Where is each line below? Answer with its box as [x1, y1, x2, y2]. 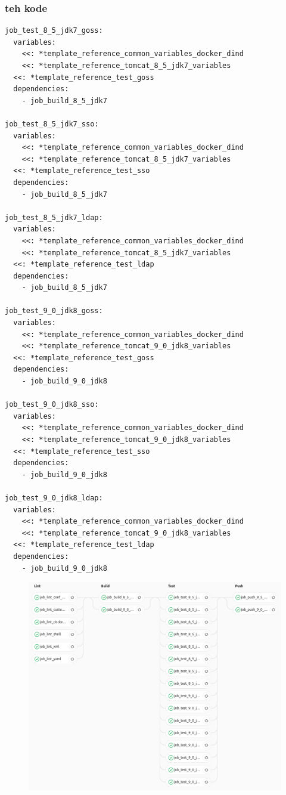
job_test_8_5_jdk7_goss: [5, 26, 103, 35]
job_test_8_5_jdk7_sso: [5, 119, 99, 128]
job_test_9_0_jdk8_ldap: [5, 493, 103, 502]
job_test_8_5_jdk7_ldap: [5, 213, 103, 222]
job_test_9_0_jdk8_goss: [5, 307, 103, 315]
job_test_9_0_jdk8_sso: [5, 400, 99, 409]
